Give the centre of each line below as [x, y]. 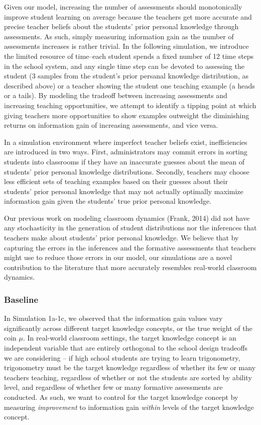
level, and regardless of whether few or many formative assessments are [113, 387]
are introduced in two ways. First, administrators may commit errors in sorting [126, 152]
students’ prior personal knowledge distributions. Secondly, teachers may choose [127, 171]
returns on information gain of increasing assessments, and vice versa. [111, 125]
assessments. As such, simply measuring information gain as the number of [119, 36]
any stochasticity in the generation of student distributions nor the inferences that [130, 228]
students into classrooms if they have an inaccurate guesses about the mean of [124, 161]
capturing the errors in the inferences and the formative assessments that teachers [130, 247]
